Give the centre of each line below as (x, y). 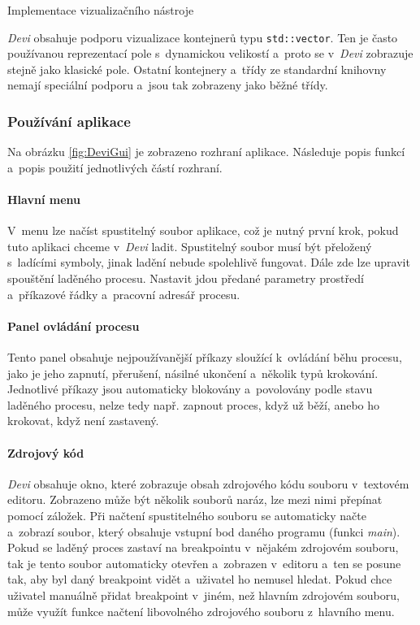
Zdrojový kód (46, 452)
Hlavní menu (44, 200)
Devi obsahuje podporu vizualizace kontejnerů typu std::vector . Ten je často (203, 37)
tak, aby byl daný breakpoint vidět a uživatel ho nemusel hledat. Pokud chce (200, 579)
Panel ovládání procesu (74, 326)
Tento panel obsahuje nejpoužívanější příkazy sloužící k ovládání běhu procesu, (205, 357)
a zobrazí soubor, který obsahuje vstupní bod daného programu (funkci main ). (204, 531)
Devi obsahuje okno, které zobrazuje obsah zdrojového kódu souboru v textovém (208, 483)
